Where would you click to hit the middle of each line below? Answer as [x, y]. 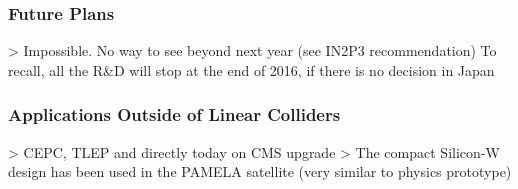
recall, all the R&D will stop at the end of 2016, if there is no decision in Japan [251, 69]
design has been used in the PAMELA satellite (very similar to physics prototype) [260, 171]
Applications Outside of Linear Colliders [174, 114]
